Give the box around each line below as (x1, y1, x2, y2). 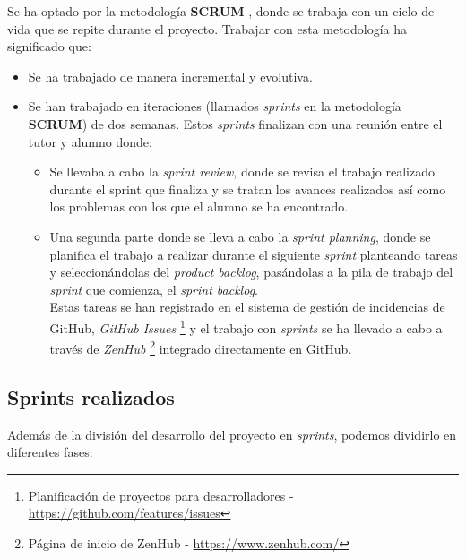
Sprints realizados (7, 383, 175, 410)
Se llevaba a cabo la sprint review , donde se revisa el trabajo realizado (49, 162, 435, 181)
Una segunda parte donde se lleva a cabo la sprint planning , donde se (49, 227, 431, 245)
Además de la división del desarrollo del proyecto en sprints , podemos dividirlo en (7, 425, 457, 443)
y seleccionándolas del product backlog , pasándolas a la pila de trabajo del (49, 262, 453, 281)
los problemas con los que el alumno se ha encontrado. (49, 197, 349, 216)
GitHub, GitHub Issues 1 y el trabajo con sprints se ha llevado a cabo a (49, 315, 443, 337)
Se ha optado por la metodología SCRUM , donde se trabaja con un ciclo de (7, 2, 435, 20)
